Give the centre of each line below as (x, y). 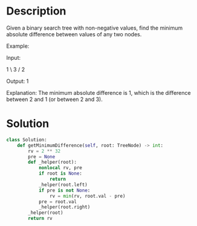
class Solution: (27, 140)
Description (36, 11)
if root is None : (60, 173)
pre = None (42, 157)
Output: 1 (18, 81)
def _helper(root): (53, 162)
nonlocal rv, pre (60, 168)
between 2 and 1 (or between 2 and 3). (54, 99)
